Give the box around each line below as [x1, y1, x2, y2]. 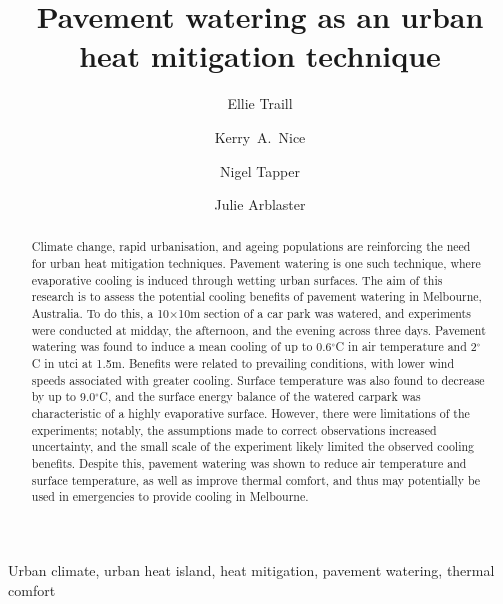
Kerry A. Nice [214, 126, 306, 147]
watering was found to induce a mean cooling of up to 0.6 [31, 338, 332, 355]
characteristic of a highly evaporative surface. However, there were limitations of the [31, 405, 470, 422]
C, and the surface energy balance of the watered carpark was [99, 388, 421, 405]
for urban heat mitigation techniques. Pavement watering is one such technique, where [31, 255, 481, 272]
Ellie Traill [227, 93, 293, 114]
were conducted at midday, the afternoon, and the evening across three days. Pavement [31, 321, 486, 338]
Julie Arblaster [214, 194, 306, 215]
